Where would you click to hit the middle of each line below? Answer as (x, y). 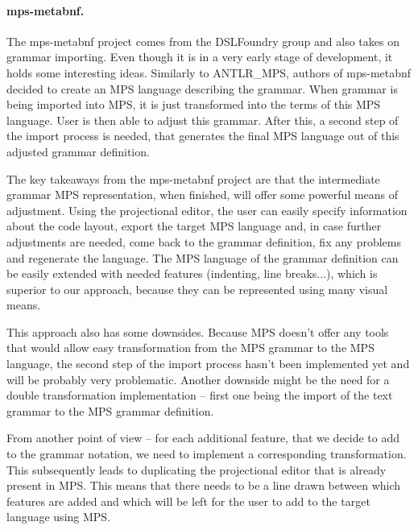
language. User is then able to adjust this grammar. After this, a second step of (203, 120)
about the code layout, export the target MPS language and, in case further (194, 226)
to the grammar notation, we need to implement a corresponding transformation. (207, 454)
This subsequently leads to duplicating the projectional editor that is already (197, 469)
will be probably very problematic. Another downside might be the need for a (198, 379)
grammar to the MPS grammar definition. (110, 410)
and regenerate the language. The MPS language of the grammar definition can (203, 257)
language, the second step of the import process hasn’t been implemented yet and (208, 364)
